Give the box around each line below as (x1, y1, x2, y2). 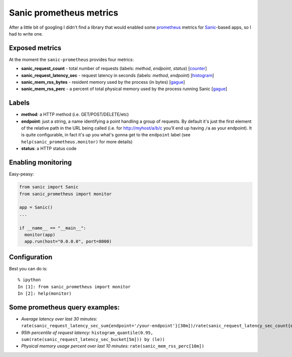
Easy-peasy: (9, 171, 34, 177)
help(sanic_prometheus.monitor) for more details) (21, 139, 133, 145)
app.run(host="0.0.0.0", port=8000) (24, 239, 112, 244)
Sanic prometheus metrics (9, 7, 119, 18)
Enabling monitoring (9, 158, 72, 167)
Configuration (9, 253, 53, 261)
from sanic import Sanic (19, 184, 79, 190)
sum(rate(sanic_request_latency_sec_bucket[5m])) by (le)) (21, 337, 165, 342)
